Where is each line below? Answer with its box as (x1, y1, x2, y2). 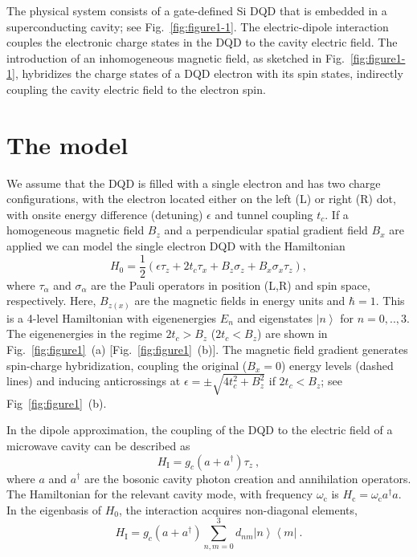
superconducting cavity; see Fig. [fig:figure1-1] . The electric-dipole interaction (6, 18, 389, 35)
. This (375, 292, 405, 309)
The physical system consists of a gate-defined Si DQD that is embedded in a (6, 2, 387, 18)
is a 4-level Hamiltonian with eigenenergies (6, 309, 217, 326)
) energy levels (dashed (281, 356, 394, 373)
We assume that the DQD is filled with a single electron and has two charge (6, 174, 381, 191)
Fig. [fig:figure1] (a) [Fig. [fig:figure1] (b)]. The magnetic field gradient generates (6, 341, 408, 358)
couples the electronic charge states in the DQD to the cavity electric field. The (6, 34, 398, 51)
